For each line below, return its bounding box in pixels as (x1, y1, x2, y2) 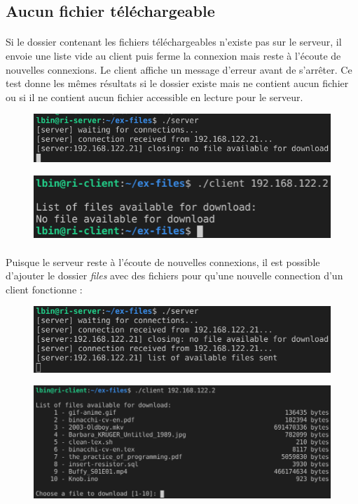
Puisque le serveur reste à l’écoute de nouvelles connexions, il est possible (6, 254, 320, 269)
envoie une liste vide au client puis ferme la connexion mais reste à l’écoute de (6, 48, 341, 62)
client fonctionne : (6, 281, 83, 296)
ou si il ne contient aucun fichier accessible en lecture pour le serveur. (6, 89, 303, 104)
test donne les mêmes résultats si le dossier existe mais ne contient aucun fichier (6, 76, 349, 91)
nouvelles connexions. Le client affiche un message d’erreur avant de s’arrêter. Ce (6, 62, 352, 77)
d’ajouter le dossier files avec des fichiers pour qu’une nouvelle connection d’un (6, 268, 343, 283)
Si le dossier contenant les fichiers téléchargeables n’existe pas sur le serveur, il (6, 34, 342, 49)
